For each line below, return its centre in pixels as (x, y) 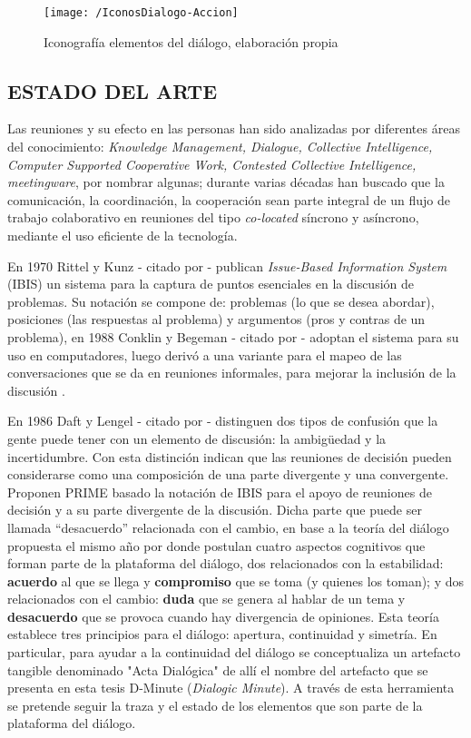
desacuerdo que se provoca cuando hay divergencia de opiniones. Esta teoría (223, 616)
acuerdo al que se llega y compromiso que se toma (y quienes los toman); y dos (236, 581)
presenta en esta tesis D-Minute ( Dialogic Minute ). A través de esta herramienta (231, 688)
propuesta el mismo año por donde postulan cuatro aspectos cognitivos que (216, 545)
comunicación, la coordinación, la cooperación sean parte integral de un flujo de (229, 199)
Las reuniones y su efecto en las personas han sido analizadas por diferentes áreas (234, 128)
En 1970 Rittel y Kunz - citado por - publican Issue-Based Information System (227, 266)
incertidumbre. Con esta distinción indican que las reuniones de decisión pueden (230, 456)
